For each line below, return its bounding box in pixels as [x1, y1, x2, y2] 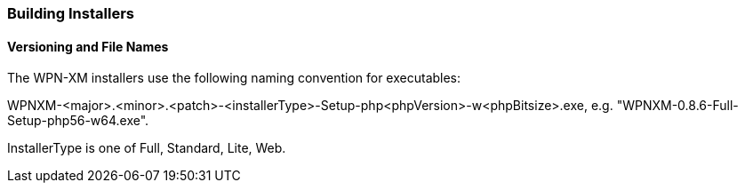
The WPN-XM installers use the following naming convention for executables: [7, 70, 461, 86]
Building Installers [7, 4, 134, 22]
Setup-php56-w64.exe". [7, 113, 149, 129]
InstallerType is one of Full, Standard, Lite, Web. [7, 140, 286, 156]
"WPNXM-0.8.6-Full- [616, 98, 739, 114]
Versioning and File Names [7, 38, 169, 54]
